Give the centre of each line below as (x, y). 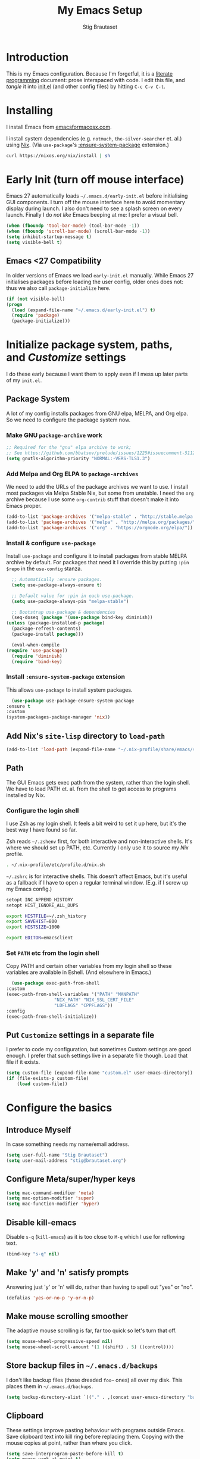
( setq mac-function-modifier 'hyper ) (53, 1204)
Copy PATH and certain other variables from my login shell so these (89, 966)
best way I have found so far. (42, 830)
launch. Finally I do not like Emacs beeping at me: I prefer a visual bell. (92, 215)
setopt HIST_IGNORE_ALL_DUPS (42, 905)
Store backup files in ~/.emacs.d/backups (82, 1366)
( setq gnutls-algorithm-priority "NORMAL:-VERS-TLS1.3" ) (78, 458)
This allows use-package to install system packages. (69, 690)
